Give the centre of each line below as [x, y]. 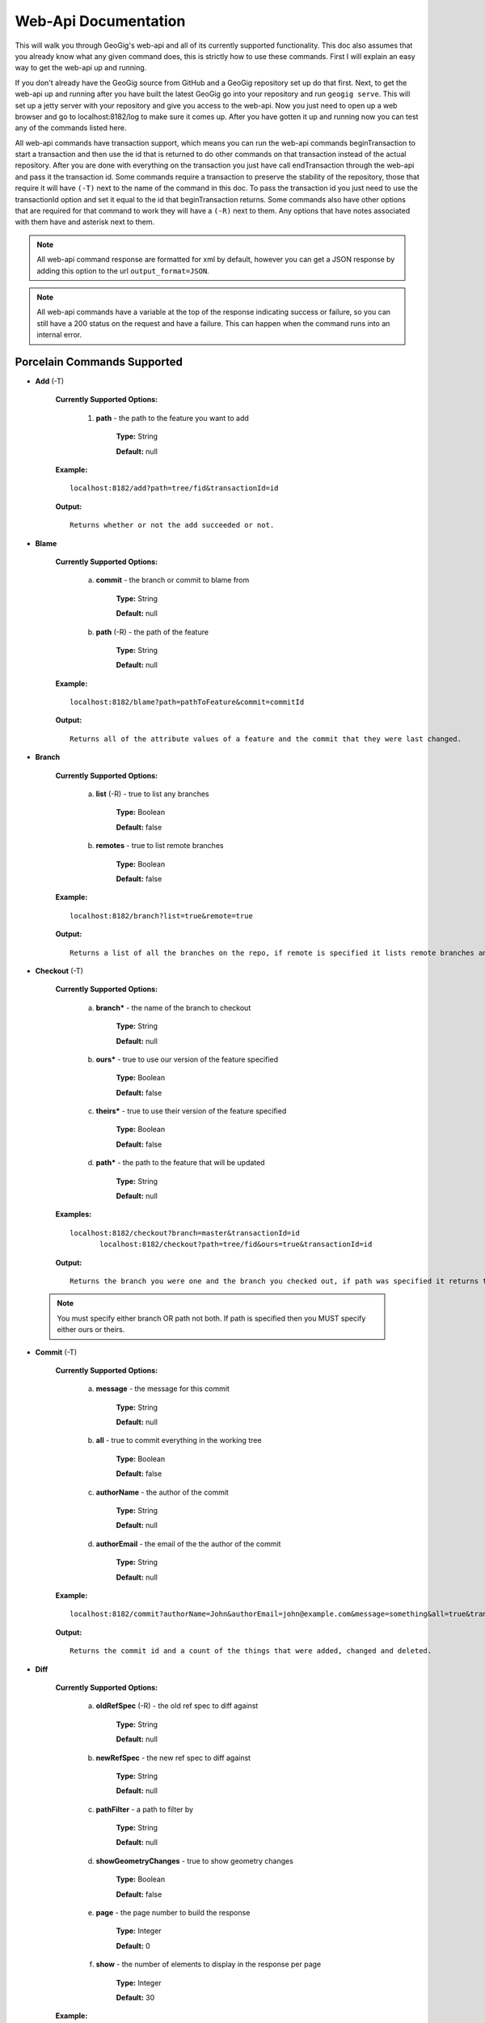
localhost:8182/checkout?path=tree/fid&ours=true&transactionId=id [236, 1245]
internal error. [59, 335]
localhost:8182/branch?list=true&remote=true [162, 916]
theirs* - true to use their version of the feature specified [191, 1111]
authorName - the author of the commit [162, 1492]
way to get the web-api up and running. [81, 68]
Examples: [74, 1215]
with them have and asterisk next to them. [85, 222]
